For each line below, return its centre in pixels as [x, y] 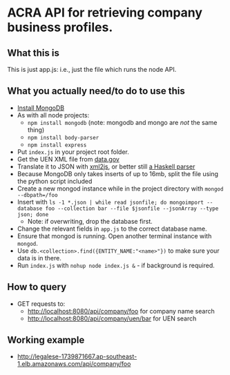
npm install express [57, 145]
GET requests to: [41, 304]
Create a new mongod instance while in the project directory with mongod [120, 189]
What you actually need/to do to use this [96, 91]
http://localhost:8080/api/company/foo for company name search [121, 311]
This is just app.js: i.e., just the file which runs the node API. [92, 69]
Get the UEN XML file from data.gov [68, 159]
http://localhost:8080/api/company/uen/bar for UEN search [112, 318]
